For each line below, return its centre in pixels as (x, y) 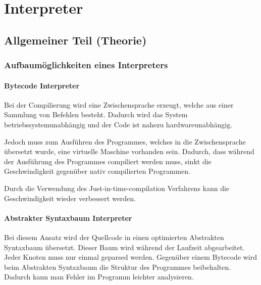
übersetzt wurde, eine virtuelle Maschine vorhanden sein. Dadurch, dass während (129, 151)
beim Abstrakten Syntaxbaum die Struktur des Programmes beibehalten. (118, 267)
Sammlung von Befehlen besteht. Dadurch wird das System (96, 114)
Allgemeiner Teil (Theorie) (75, 40)
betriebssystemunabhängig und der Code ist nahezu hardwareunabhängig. (118, 124)
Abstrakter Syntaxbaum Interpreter (68, 218)
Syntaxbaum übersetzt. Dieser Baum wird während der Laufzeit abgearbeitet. (124, 247)
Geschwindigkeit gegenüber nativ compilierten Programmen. (97, 171)
